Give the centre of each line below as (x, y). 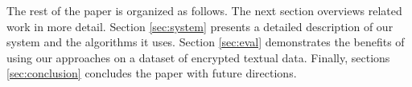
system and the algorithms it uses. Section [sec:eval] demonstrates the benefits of (206, 42)
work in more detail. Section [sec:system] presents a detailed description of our (200, 26)
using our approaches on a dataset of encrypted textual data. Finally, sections (198, 57)
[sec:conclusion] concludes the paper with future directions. (152, 73)
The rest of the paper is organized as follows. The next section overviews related (204, 10)
